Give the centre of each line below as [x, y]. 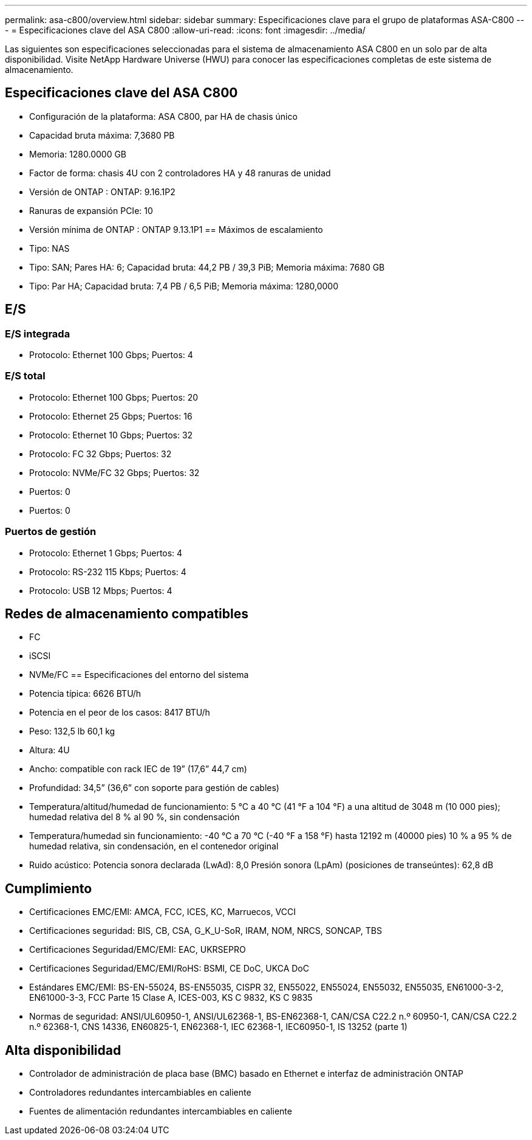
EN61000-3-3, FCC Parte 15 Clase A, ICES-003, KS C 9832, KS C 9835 [171, 998]
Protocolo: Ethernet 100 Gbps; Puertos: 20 [114, 397]
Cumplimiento [49, 888]
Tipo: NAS [49, 248]
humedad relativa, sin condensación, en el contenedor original [154, 846]
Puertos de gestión [51, 532]
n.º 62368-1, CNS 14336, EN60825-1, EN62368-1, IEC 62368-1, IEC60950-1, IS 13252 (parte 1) [218, 1027]
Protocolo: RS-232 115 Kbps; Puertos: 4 [108, 572]
